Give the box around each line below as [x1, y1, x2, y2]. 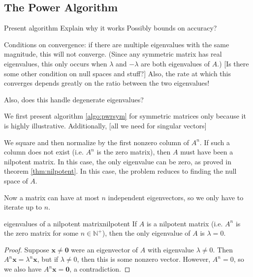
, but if [37, 254, 59, 264]
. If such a [199, 137, 230, 147]
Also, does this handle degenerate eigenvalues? [4, 94, 144, 104]
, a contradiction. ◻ [69, 264, 130, 274]
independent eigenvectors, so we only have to [108, 192, 244, 202]
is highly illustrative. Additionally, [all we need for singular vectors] [4, 120, 207, 130]
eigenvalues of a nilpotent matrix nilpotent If [4, 218, 137, 228]
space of [4, 175, 28, 185]
